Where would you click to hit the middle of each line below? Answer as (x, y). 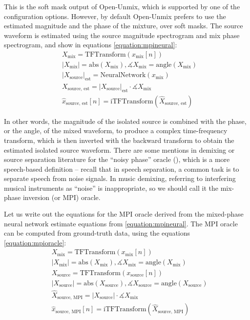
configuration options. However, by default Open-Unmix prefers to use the (115, 16)
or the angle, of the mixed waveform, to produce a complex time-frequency (116, 130)
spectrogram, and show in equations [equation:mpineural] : (91, 45)
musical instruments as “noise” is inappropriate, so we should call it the (111, 188)
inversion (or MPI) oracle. (62, 197)
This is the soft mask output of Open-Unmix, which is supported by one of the (122, 6)
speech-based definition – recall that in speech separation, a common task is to (122, 169)
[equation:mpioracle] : (35, 242)
